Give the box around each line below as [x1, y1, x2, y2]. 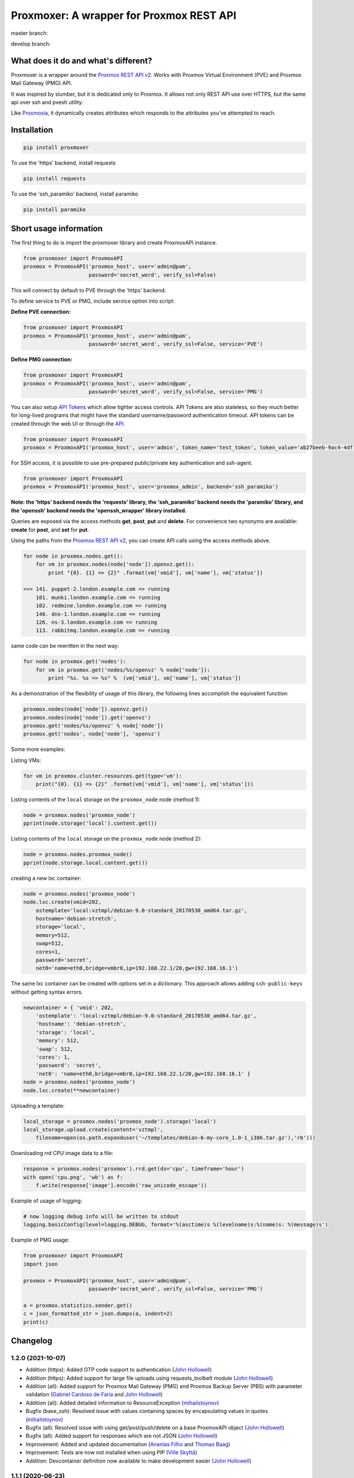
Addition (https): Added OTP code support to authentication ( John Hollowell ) [25, 1366, 212, 1373]
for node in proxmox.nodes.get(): [23, 553, 123, 559]
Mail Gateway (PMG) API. [11, 80, 73, 87]
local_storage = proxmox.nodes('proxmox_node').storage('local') [23, 1118, 217, 1124]
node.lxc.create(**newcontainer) [23, 1087, 120, 1094]
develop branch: [11, 40, 51, 47]
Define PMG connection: [11, 356, 73, 363]
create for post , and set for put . [11, 526, 90, 533]
